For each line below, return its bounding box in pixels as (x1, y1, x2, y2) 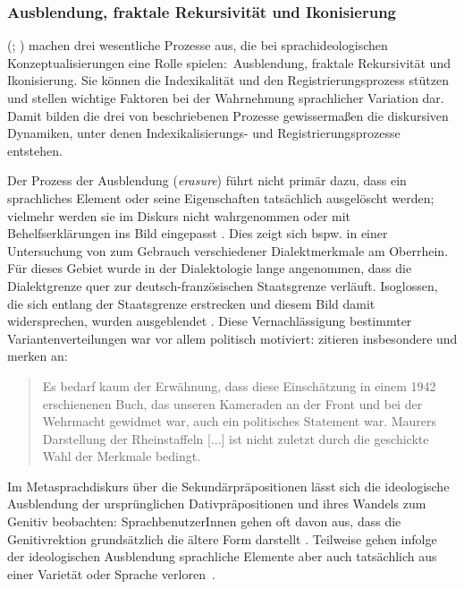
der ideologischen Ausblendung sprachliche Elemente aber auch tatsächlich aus (7, 547, 437, 566)
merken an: (7, 346, 68, 365)
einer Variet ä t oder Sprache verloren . (7, 564, 215, 583)
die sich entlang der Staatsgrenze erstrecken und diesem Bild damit (7, 294, 375, 312)
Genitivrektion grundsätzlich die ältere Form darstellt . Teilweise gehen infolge (7, 529, 437, 548)
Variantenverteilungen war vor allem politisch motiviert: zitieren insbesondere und (7, 329, 458, 347)
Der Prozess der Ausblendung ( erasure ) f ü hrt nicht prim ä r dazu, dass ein (7, 171, 407, 190)
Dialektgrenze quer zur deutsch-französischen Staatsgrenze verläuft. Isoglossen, (7, 276, 438, 294)
